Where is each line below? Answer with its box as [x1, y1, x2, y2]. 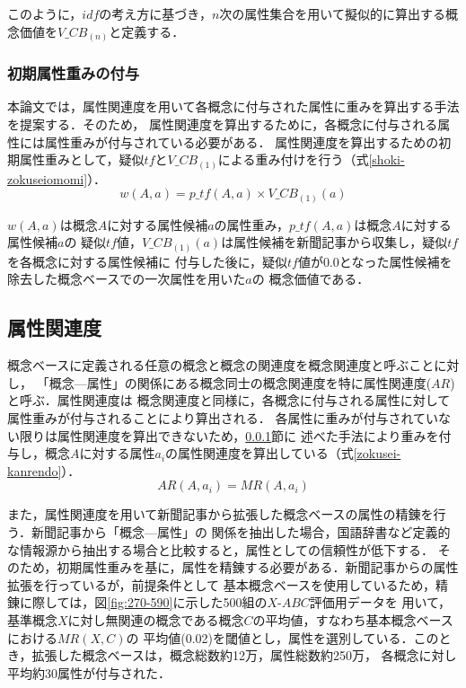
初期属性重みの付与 [7, 62, 140, 84]
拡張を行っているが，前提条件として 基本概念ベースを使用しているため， [7, 575, 435, 594]
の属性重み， [214, 215, 289, 234]
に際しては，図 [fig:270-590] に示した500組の [19, 593, 268, 612]
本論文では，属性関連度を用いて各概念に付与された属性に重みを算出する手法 [7, 97, 460, 116]
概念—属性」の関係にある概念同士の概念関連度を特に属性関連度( [48, 373, 432, 392]
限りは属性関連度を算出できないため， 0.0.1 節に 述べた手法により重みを [19, 426, 439, 445]
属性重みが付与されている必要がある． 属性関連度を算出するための [44, 132, 439, 151]
